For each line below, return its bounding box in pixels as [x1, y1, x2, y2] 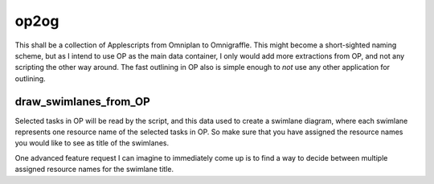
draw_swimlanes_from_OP [14, 95, 150, 108]
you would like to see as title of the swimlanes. [14, 138, 169, 148]
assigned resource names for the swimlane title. [14, 165, 174, 174]
